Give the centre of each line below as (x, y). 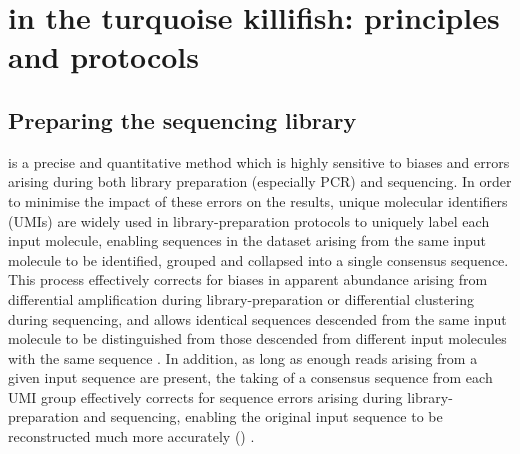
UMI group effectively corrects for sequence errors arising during (205, 396)
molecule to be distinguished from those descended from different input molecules (257, 338)
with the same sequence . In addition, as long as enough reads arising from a (243, 357)
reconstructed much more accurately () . (131, 436)
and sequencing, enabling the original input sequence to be (263, 416)
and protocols (103, 56)
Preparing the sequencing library (182, 119)
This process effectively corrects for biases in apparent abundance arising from (248, 279)
